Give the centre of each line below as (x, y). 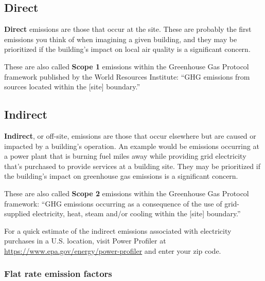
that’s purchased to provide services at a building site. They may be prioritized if (132, 166)
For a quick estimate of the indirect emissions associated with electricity (118, 230)
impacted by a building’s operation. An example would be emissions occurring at (132, 146)
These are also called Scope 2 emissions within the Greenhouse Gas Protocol (127, 193)
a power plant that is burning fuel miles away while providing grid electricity (125, 156)
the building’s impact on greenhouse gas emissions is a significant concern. (121, 176)
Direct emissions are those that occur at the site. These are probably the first (128, 29)
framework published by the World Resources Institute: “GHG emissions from (127, 76)
